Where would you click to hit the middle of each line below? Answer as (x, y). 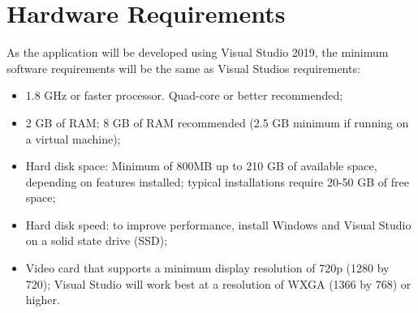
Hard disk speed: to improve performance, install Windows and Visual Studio (218, 224)
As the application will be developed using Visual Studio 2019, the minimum (198, 52)
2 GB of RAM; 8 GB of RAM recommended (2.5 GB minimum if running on (217, 122)
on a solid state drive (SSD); (97, 240)
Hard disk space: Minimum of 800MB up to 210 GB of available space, (201, 166)
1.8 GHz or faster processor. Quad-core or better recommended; (184, 95)
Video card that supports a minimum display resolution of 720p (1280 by (207, 268)
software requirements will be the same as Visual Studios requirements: (183, 68)
